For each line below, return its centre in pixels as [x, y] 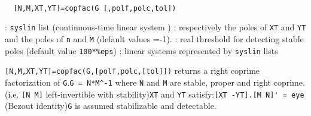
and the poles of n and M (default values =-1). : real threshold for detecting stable [154, 38]
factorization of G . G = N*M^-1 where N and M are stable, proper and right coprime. [155, 82]
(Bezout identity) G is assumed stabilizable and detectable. [111, 106]
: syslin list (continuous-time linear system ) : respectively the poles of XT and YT [155, 27]
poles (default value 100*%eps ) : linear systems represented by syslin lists [141, 50]
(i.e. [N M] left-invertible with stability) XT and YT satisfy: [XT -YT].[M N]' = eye [155, 94]
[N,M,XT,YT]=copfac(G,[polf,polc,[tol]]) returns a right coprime [132, 70]
